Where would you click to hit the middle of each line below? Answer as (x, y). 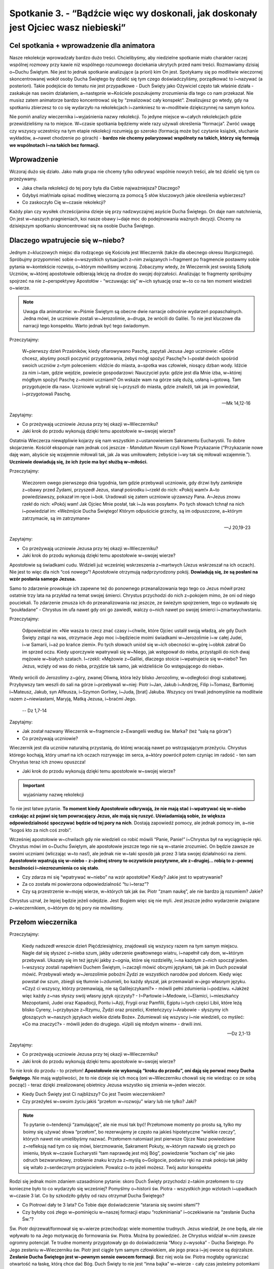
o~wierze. (20, 288)
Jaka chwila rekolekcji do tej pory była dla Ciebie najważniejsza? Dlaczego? (101, 188)
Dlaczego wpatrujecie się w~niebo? (67, 240)
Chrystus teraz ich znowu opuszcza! (47, 762)
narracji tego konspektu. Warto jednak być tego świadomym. (87, 325)
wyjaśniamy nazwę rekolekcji (54, 795)
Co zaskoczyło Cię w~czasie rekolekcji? (64, 203)
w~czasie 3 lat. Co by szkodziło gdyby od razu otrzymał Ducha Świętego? (87, 1195)
